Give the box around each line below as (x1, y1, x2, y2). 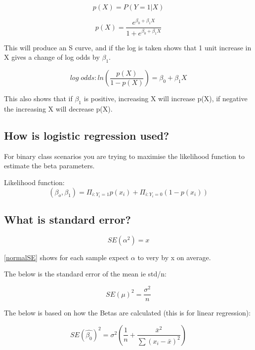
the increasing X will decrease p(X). (4, 104, 113, 114)
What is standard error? (4, 211, 131, 227)
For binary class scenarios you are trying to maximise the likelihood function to (4, 151, 245, 161)
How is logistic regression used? (4, 127, 170, 143)
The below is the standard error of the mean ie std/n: (4, 269, 167, 279)
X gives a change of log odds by (4, 52, 100, 62)
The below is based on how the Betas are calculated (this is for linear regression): (4, 308, 251, 318)
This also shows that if (4, 93, 73, 104)
